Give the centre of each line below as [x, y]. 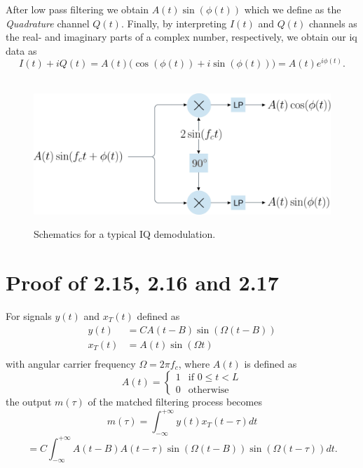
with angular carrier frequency [71, 363]
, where [194, 363]
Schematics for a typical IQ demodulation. [125, 234]
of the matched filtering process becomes [175, 402]
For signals [29, 316]
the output [29, 402]
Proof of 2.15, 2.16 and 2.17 [142, 282]
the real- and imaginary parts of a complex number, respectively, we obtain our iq [181, 37]
